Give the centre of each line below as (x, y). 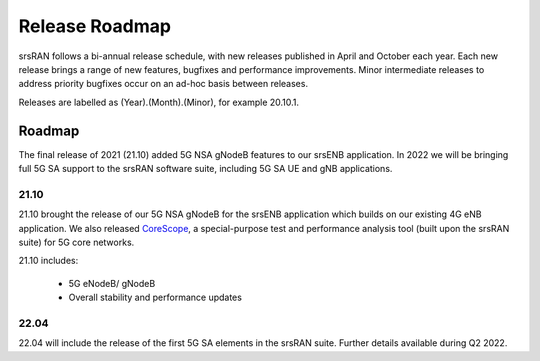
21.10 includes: (48, 261)
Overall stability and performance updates (155, 297)
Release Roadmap (95, 26)
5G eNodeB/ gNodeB (112, 283)
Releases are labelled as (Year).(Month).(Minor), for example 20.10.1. (159, 102)
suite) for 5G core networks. (76, 242)
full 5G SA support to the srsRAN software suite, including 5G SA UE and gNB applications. (205, 169)
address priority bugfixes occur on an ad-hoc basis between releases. (163, 84)
